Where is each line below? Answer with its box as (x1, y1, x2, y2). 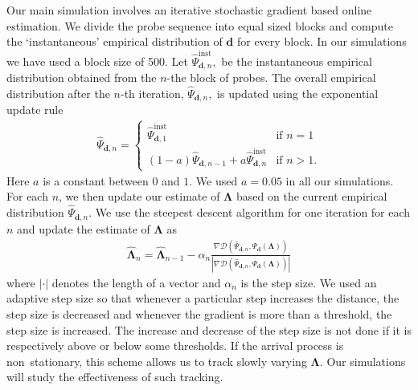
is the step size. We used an (240, 274, 377, 290)
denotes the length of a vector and (51, 274, 221, 290)
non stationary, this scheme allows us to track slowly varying (6, 352, 307, 369)
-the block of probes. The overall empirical (166, 68, 376, 85)
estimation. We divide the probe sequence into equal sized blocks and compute (6, 17, 393, 34)
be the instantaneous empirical (221, 52, 372, 69)
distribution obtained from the (6, 68, 157, 85)
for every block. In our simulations (236, 33, 407, 50)
